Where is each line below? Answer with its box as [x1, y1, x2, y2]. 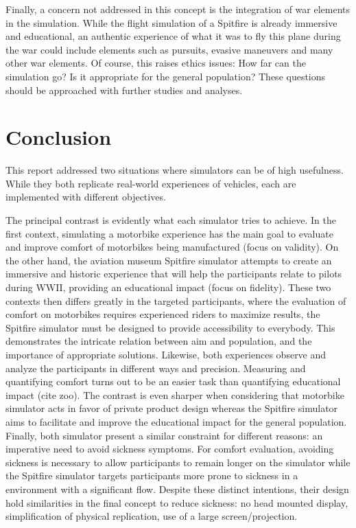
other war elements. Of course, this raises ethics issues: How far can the [5, 56, 306, 70]
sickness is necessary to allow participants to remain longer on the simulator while [5, 455, 351, 469]
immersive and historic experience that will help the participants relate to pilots [5, 266, 342, 281]
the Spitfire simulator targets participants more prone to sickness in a [5, 468, 298, 483]
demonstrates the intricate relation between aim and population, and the [5, 334, 312, 348]
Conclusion [5, 123, 112, 151]
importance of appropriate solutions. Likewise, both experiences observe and [5, 347, 327, 361]
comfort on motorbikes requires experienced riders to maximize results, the [5, 307, 320, 321]
